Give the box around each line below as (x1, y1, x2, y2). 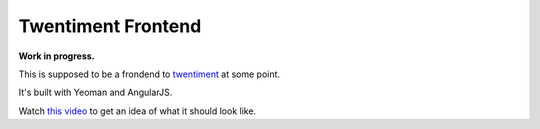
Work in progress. (18, 50, 95, 62)
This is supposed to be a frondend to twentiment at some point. (18, 68, 280, 80)
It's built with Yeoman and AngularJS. (18, 86, 173, 99)
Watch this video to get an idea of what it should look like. (18, 105, 257, 117)
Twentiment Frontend (18, 15, 202, 37)
